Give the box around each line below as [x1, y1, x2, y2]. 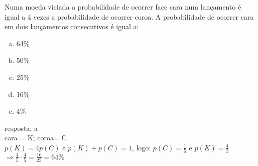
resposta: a [5, 122, 38, 133]
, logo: [132, 142, 151, 152]
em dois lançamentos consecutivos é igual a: [5, 21, 139, 32]
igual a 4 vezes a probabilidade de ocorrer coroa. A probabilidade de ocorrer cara [5, 11, 254, 22]
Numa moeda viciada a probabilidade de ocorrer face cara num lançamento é [5, 2, 241, 12]
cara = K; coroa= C [5, 132, 67, 143]
